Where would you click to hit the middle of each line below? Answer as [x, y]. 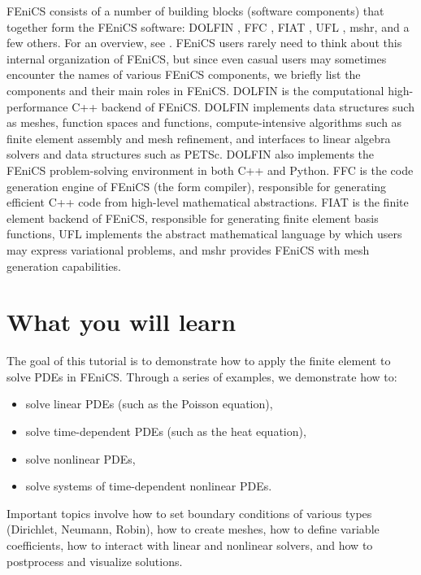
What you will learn [122, 322]
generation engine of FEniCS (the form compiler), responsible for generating [197, 186]
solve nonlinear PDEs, [80, 458]
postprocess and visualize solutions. [95, 561]
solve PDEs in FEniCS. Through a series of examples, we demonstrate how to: [202, 376]
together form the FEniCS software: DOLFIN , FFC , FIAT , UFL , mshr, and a [208, 26]
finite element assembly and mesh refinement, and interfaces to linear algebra [199, 138]
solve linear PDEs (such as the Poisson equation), [149, 404]
